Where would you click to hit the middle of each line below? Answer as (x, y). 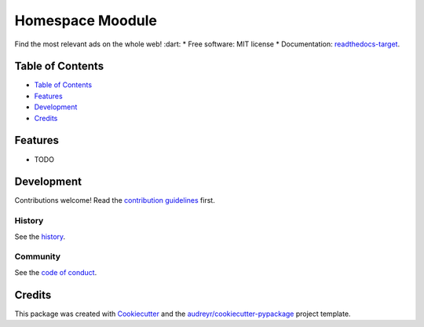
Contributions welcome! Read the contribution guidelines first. (115, 200)
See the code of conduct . (56, 272)
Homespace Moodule (86, 20)
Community (37, 257)
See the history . (40, 237)
